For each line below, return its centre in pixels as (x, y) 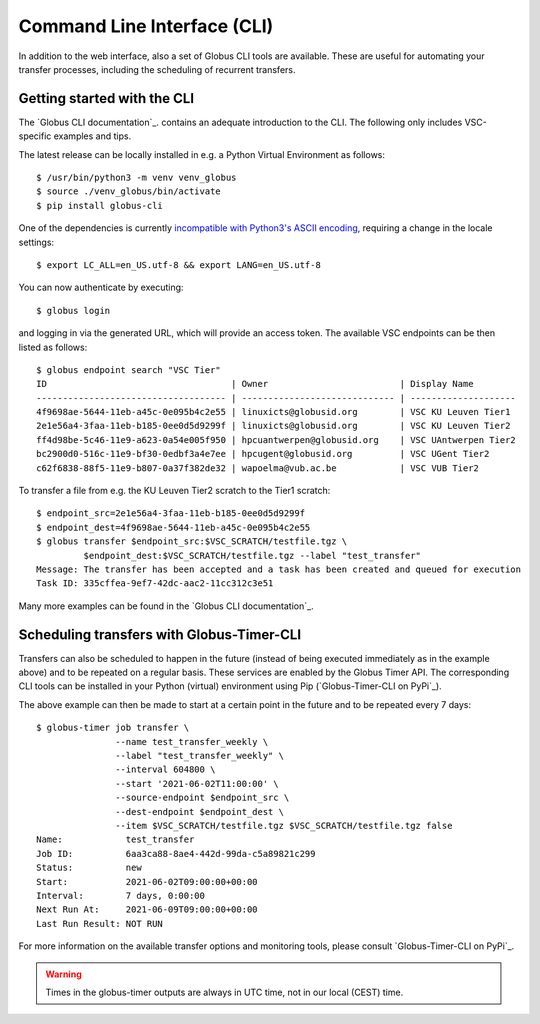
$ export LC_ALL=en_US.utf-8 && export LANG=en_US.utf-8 (179, 264)
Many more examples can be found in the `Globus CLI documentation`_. (166, 606)
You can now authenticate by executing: (101, 287)
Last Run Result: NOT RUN (100, 923)
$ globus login (73, 310)
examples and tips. (92, 136)
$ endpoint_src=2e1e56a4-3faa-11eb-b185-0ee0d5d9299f (170, 513)
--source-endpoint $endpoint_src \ (202, 798)
